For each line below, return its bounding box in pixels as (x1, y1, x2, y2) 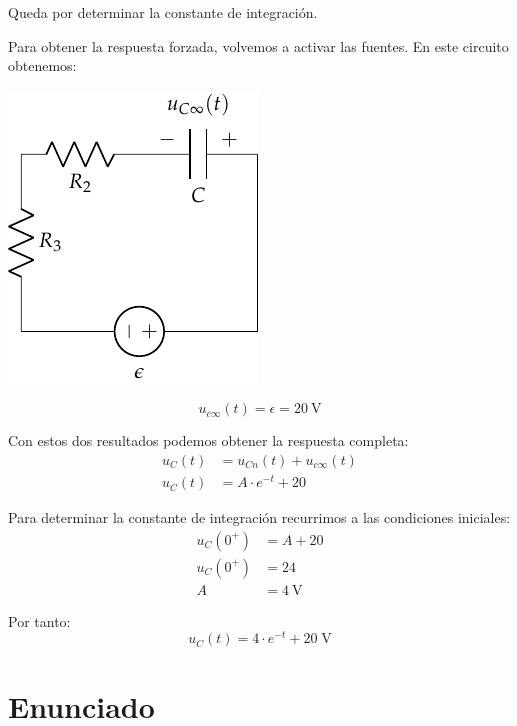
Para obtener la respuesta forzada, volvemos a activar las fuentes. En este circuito (8, 35, 509, 56)
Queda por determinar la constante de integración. (8, 2, 318, 22)
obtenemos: (8, 55, 77, 76)
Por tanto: (8, 610, 71, 631)
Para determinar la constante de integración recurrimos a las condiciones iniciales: (8, 507, 511, 528)
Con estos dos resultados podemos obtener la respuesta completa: (8, 430, 409, 451)
